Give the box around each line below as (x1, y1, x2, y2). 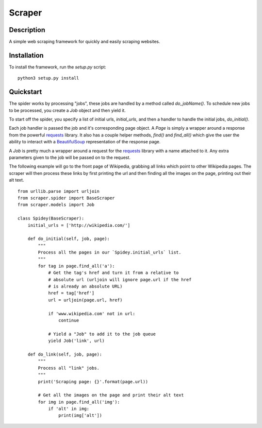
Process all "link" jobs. (38, 365, 99, 371)
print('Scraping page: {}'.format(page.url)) (38, 379, 148, 384)
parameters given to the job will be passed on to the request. (9, 154, 131, 160)
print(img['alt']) (58, 413, 102, 418)
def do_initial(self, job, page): (27, 236, 110, 241)
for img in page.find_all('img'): (38, 399, 120, 405)
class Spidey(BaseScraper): (17, 216, 84, 221)
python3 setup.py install (17, 75, 80, 81)
